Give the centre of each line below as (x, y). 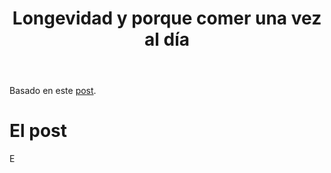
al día (167, 39)
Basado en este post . (53, 91)
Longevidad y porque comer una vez (167, 18)
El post (38, 131)
